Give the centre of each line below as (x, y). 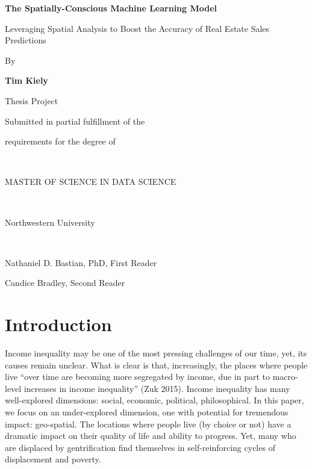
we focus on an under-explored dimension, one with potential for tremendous (147, 412)
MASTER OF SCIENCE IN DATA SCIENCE (91, 182)
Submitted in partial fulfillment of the (75, 121)
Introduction (58, 324)
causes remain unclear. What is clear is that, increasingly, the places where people (156, 365)
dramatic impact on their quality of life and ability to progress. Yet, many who (151, 436)
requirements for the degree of (60, 141)
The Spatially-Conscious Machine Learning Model (111, 8)
